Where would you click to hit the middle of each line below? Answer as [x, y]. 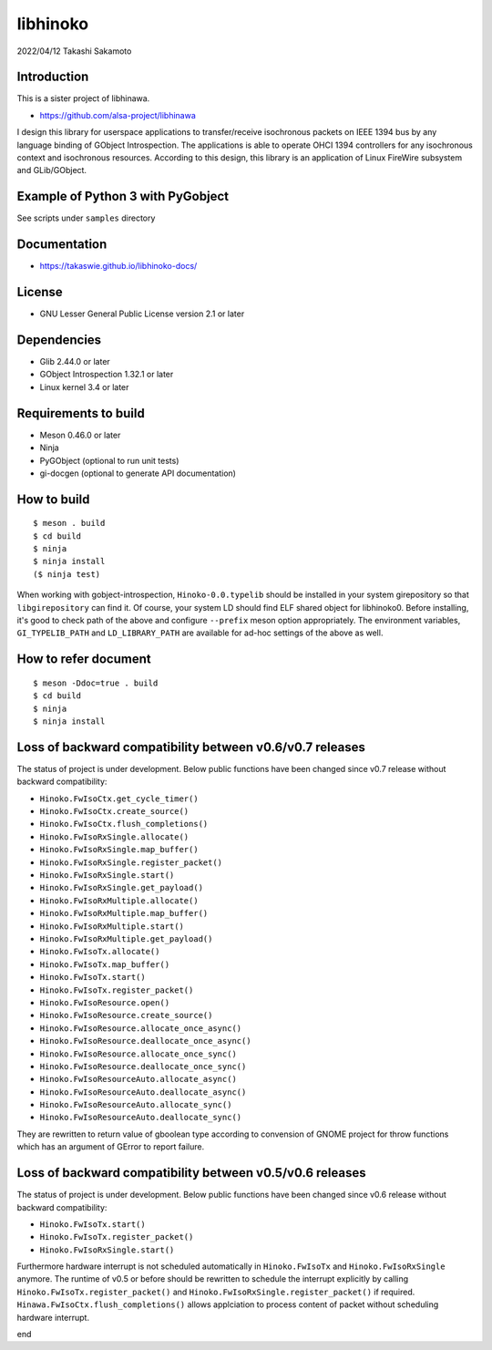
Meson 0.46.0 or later [80, 435]
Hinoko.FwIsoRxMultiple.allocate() [119, 901]
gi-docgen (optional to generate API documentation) [138, 473]
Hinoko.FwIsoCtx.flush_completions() [124, 824]
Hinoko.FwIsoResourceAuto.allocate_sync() [136, 1105]
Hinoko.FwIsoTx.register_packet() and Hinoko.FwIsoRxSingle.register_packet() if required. [216, 1292]
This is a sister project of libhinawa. [83, 98]
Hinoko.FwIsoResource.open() [105, 1002]
